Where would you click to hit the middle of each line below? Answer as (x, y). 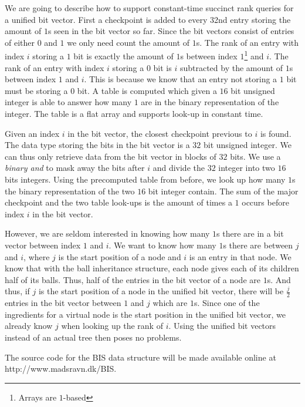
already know (29, 326)
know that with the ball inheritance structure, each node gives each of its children (152, 268)
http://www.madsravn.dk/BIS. (61, 369)
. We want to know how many (162, 245)
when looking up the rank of (112, 326)
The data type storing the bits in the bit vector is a (97, 145)
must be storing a (36, 90)
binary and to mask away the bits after (75, 168)
